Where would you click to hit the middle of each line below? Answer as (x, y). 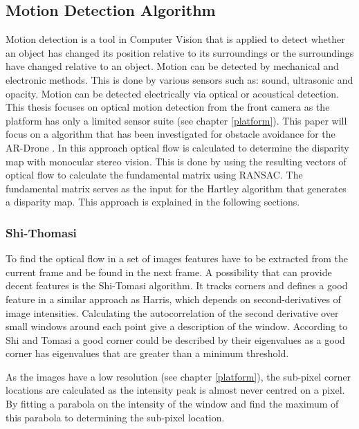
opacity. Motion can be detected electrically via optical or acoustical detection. (172, 93)
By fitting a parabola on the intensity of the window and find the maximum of (172, 404)
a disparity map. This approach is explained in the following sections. (153, 202)
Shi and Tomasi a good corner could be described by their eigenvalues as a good (175, 339)
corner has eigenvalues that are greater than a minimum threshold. (147, 353)
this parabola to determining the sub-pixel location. (115, 417)
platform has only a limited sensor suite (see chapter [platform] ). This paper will (176, 120)
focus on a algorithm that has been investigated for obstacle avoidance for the (171, 134)
